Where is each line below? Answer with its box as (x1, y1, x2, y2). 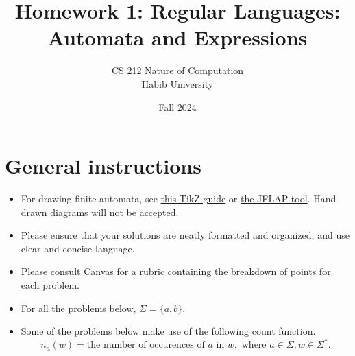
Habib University (141, 76, 214, 91)
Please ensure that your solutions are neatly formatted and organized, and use (21, 228, 350, 242)
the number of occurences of (86, 340, 205, 351)
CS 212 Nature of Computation (111, 63, 244, 78)
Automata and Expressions (47, 23, 308, 51)
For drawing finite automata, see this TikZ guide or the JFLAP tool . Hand (21, 191, 336, 206)
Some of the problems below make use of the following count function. (21, 324, 316, 338)
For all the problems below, (21, 300, 136, 315)
